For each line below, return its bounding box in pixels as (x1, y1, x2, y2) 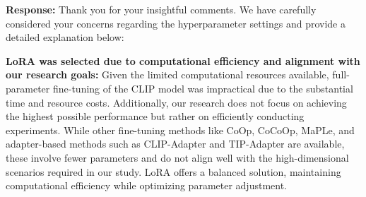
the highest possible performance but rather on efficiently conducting (6, 109, 305, 124)
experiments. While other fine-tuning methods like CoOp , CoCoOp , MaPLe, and (6, 122, 355, 137)
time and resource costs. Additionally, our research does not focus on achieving (6, 95, 347, 109)
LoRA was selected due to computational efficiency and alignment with (6, 53, 360, 68)
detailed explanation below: (6, 30, 124, 44)
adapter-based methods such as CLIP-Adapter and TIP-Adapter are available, (6, 136, 345, 151)
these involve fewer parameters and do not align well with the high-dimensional (6, 150, 349, 165)
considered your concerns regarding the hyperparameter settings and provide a (6, 16, 346, 30)
